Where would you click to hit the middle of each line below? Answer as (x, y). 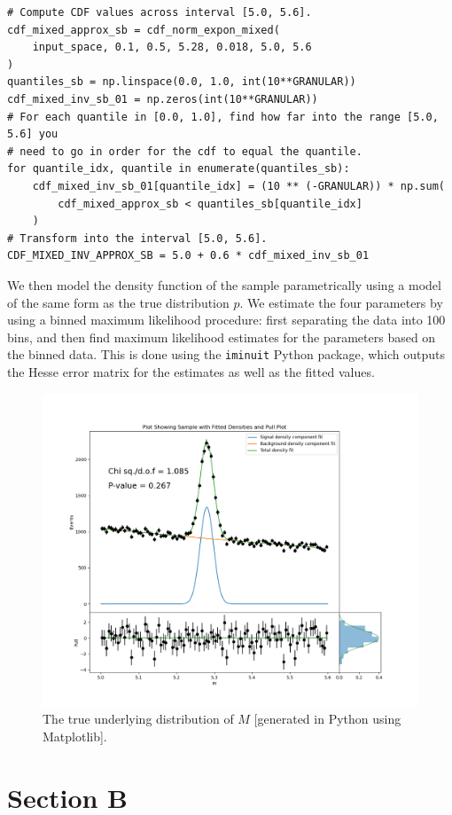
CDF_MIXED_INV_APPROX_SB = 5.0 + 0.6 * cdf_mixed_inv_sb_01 (188, 256)
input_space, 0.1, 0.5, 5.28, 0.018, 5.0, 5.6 (172, 47)
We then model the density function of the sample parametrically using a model (224, 284)
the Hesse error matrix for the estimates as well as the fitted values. (191, 371)
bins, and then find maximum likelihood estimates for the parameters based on (222, 337)
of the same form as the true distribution (118, 302)
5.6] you (33, 134)
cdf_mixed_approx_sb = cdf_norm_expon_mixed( (144, 30)
